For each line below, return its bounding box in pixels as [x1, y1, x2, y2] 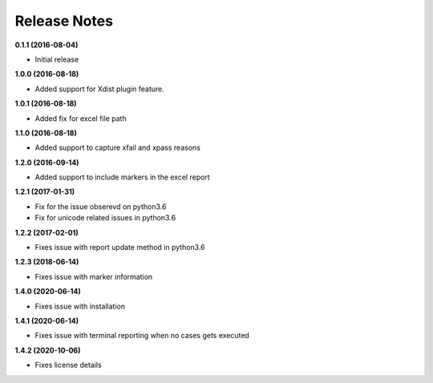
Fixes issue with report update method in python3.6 [34, 243, 206, 252]
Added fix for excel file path [34, 113, 127, 123]
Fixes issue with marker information [34, 272, 153, 281]
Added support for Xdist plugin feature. [34, 84, 164, 94]
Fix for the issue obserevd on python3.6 [34, 201, 167, 212]
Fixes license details [34, 361, 102, 370]
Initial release [34, 54, 79, 64]
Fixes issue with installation [34, 301, 126, 311]
